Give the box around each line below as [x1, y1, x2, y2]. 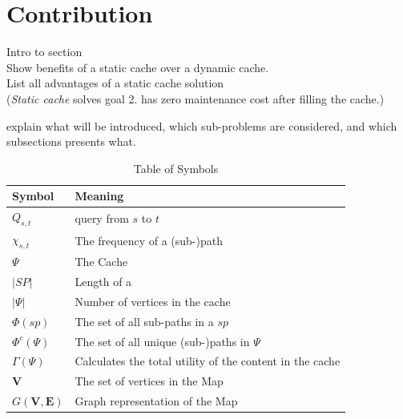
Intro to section [6, 43, 83, 60]
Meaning [75, 187, 124, 204]
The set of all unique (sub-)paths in [75, 332, 250, 349]
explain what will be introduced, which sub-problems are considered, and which [6, 117, 397, 134]
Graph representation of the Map [75, 393, 238, 409]
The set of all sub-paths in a [75, 312, 214, 329]
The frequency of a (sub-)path [75, 232, 223, 248]
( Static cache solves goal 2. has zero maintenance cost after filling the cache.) [6, 90, 385, 107]
